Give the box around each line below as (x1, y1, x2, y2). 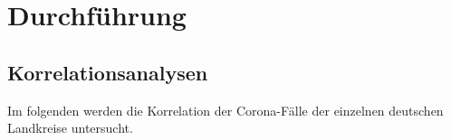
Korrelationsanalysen (7, 58, 208, 86)
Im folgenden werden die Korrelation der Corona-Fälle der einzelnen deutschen (7, 100, 444, 119)
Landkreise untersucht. (7, 118, 133, 137)
